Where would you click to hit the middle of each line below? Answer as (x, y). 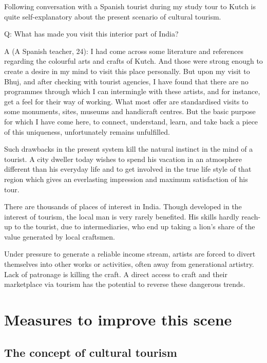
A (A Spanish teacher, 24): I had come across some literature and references (124, 51)
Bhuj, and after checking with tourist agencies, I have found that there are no (126, 81)
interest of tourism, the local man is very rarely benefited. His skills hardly (122, 216)
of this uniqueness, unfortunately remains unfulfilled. (87, 131)
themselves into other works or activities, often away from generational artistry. (129, 264)
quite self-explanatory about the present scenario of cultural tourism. (113, 16)
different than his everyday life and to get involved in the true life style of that (128, 169)
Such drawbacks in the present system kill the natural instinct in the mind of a (129, 149)
